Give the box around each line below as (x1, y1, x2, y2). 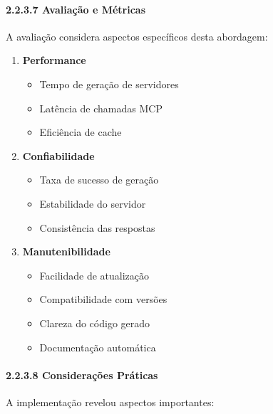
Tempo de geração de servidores (39, 76, 179, 91)
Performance (22, 53, 86, 68)
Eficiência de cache (39, 124, 122, 139)
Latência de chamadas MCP (39, 100, 163, 115)
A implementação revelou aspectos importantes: (6, 394, 215, 409)
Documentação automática (39, 339, 156, 354)
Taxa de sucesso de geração (39, 172, 159, 187)
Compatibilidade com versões (39, 292, 168, 307)
